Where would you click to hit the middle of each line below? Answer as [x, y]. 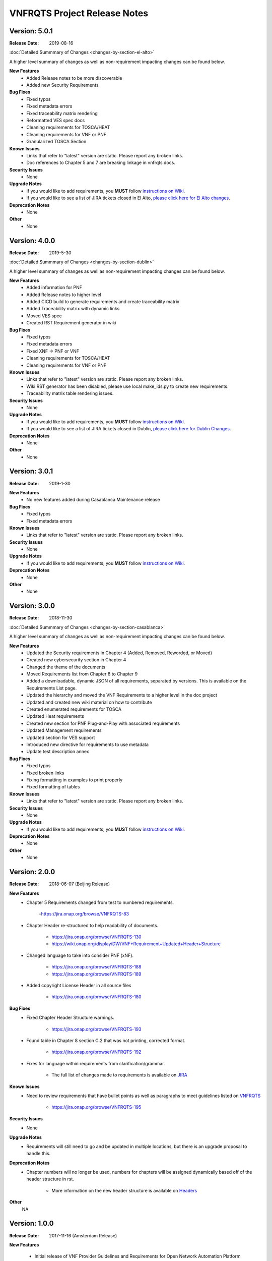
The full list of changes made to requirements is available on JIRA [119, 1075]
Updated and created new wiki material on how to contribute [89, 702]
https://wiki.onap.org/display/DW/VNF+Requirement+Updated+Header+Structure [136, 944]
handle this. [39, 1154]
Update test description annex [58, 752]
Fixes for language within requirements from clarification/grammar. [96, 1063]
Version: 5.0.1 [31, 31]
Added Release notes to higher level [64, 295]
